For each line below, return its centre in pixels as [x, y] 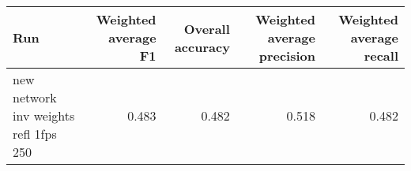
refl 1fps [35, 134]
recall [381, 56]
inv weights [44, 115]
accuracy [202, 46]
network [35, 97]
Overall [207, 28]
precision [287, 56]
